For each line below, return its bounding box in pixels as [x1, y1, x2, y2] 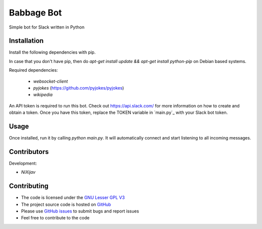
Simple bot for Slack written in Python [9, 24, 85, 30]
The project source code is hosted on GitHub [21, 201, 111, 207]
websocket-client [33, 78, 68, 84]
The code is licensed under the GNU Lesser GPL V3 [21, 195, 125, 200]
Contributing [9, 182, 49, 190]
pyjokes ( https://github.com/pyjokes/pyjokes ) [33, 85, 124, 91]
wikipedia [33, 92, 53, 98]
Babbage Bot [9, 7, 62, 18]
